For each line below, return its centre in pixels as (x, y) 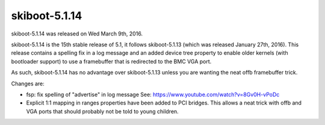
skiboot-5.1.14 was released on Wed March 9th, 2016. (77, 34)
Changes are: (28, 84)
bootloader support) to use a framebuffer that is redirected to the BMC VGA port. (111, 61)
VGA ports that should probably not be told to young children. (102, 111)
